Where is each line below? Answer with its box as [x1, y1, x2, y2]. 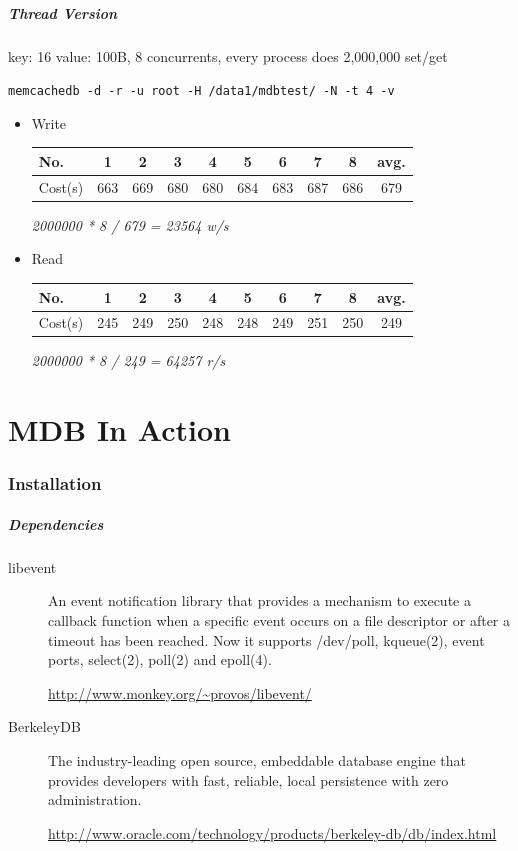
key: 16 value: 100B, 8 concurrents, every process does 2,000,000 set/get [8, 45, 448, 66]
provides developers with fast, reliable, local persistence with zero [48, 769, 449, 790]
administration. [48, 789, 142, 810]
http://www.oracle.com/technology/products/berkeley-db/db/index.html [48, 822, 497, 843]
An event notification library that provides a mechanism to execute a [48, 590, 471, 611]
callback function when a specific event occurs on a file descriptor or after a [48, 610, 511, 631]
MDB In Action [8, 409, 231, 450]
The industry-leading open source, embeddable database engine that [48, 750, 466, 770]
